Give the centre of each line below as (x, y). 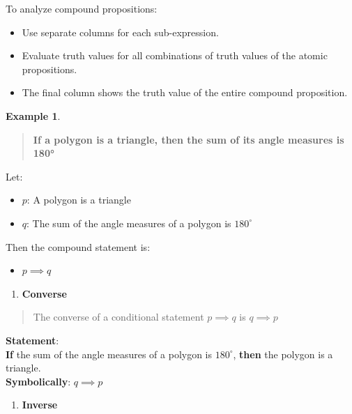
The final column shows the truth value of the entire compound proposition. (185, 92)
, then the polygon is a (283, 354)
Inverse (40, 405)
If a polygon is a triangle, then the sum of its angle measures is (189, 139)
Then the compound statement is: (78, 246)
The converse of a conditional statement (118, 317)
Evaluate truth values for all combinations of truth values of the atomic (175, 55)
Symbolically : (38, 381)
